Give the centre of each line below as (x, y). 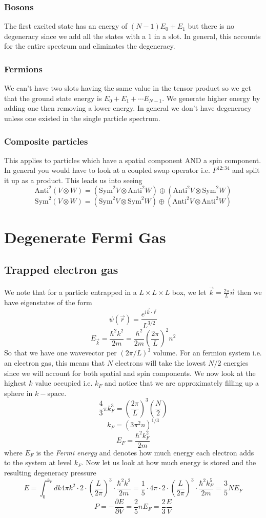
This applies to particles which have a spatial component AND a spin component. (133, 160)
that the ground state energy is (53, 98)
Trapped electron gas (61, 270)
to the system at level (38, 462)
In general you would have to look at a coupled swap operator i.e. (107, 170)
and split (246, 170)
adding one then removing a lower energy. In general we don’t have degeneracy (128, 108)
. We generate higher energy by (211, 98)
